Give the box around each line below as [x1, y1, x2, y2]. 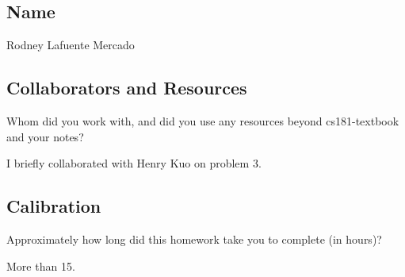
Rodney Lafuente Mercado [6, 37, 135, 53]
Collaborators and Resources [6, 75, 247, 100]
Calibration [6, 194, 101, 218]
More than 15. [6, 257, 75, 274]
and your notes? [6, 128, 84, 144]
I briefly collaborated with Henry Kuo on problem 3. [6, 155, 262, 171]
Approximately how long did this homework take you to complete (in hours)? [6, 230, 382, 247]
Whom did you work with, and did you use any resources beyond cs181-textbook [6, 113, 399, 129]
